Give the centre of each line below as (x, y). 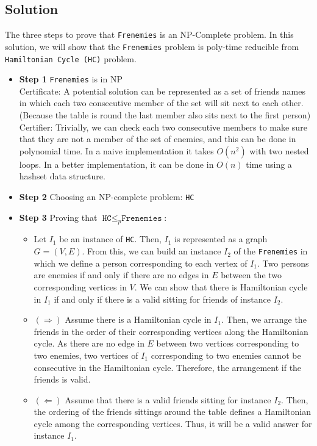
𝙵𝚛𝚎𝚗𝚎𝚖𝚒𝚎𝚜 (142, 218)
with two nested (279, 150)
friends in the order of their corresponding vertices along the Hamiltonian (171, 331)
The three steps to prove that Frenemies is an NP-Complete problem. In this (149, 34)
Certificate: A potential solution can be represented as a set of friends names (162, 91)
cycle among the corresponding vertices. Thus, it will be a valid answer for (173, 423)
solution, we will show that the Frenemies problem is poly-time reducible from (152, 46)
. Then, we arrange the (264, 319)
